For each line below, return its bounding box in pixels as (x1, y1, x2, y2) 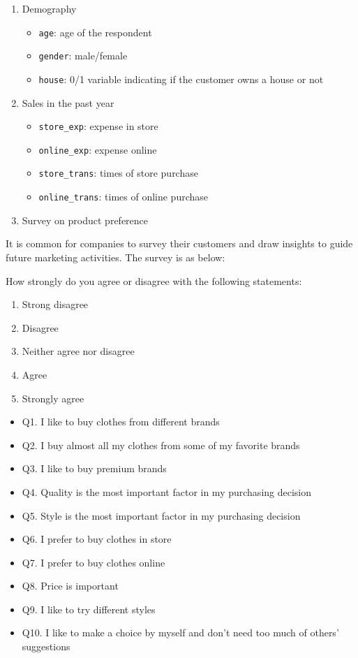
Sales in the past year (22, 95, 114, 110)
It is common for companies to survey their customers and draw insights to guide (6, 236, 353, 251)
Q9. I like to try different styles (22, 601, 156, 616)
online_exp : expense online (38, 142, 157, 156)
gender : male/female (38, 48, 128, 63)
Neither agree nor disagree (22, 344, 135, 358)
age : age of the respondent (38, 24, 152, 39)
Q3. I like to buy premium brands (22, 461, 167, 476)
